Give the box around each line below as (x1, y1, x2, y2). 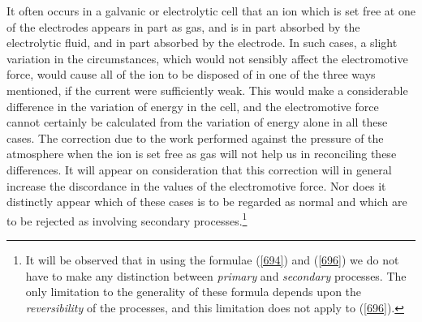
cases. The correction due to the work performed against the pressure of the (6, 129, 384, 146)
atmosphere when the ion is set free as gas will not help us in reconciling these (6, 145, 397, 162)
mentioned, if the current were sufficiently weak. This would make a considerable (6, 81, 408, 98)
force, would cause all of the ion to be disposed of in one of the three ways (6, 66, 376, 83)
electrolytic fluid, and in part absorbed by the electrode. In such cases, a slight (6, 34, 398, 51)
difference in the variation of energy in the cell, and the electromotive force (6, 97, 379, 114)
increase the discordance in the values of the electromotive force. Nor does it (6, 177, 386, 194)
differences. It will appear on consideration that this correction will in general (6, 161, 392, 178)
